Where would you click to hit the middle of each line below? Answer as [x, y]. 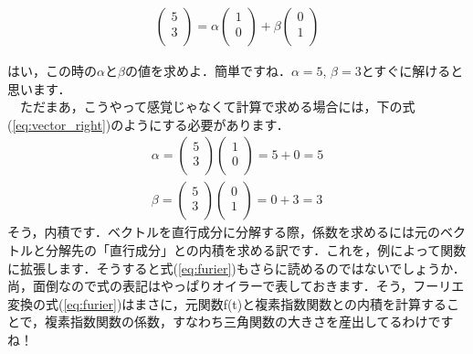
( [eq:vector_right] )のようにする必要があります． [148, 124]
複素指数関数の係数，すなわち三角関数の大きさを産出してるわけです [249, 322]
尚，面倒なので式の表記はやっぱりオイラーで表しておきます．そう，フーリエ [236, 286]
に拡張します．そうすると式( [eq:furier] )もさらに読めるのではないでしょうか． [236, 268]
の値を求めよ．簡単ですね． [208, 71]
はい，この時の [52, 71]
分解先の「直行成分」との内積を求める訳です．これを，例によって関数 [256, 250]
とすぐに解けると [412, 71]
